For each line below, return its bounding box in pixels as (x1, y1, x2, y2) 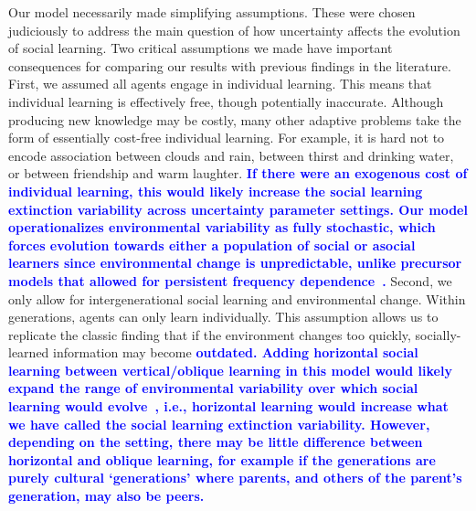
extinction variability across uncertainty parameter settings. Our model (8, 199, 468, 218)
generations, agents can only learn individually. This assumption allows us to (8, 307, 439, 326)
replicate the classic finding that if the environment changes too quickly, (8, 325, 411, 344)
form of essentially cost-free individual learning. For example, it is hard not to (8, 128, 445, 147)
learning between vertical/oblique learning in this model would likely (8, 360, 452, 379)
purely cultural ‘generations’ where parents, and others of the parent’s (8, 468, 462, 487)
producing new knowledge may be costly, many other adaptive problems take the (8, 110, 461, 129)
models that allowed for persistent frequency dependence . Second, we (8, 271, 452, 290)
